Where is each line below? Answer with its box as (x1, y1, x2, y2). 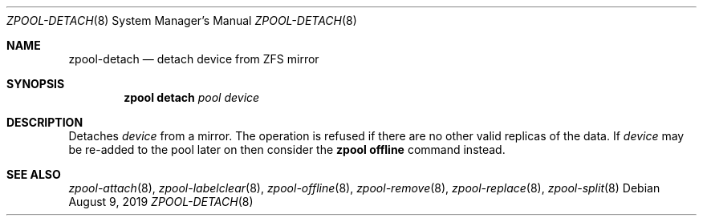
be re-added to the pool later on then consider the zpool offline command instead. (68, 143, 506, 156)
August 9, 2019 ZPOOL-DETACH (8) (68, 195, 254, 208)
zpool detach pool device (124, 91, 260, 104)
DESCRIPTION (6, 115, 83, 129)
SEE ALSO (6, 168, 61, 181)
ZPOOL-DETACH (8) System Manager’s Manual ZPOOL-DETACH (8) (6, 14, 357, 27)
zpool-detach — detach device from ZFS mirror (68, 52, 319, 66)
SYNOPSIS (6, 77, 65, 91)
